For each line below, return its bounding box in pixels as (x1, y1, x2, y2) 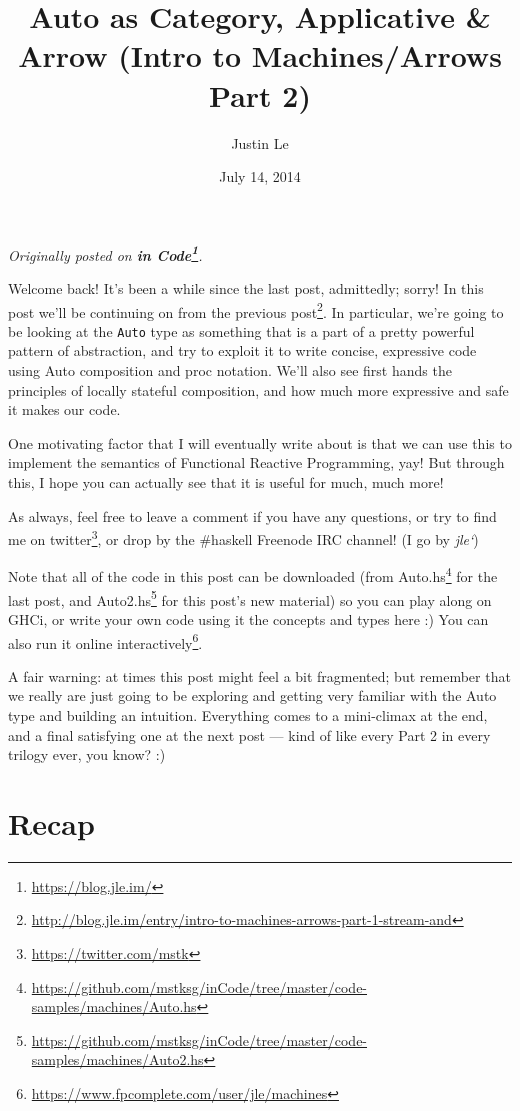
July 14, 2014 (219, 166, 301, 187)
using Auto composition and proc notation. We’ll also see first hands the (8, 360, 452, 381)
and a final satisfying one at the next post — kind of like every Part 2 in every (8, 724, 491, 745)
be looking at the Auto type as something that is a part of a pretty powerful (8, 320, 475, 341)
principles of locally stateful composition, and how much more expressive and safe (8, 379, 509, 400)
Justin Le (231, 132, 289, 153)
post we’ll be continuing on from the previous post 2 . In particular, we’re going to (8, 298, 504, 322)
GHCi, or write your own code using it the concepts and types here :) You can (8, 608, 489, 629)
